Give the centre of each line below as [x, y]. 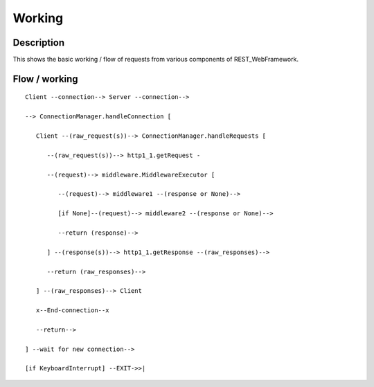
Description [39, 43]
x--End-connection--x [72, 310]
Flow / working [46, 79]
